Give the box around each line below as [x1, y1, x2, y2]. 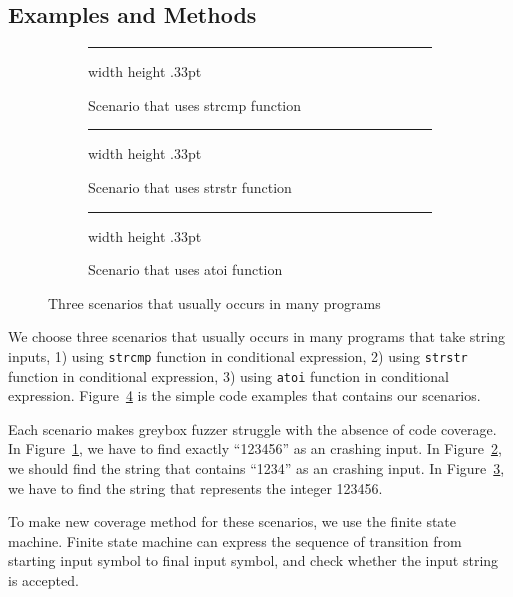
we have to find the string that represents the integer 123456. [8, 477, 383, 498]
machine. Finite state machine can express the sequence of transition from [8, 530, 462, 551]
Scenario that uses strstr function [88, 176, 292, 197]
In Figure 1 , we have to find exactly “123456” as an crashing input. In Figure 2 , [8, 438, 502, 459]
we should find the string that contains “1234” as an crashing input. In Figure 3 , [8, 458, 505, 479]
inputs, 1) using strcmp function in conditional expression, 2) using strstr [8, 345, 468, 366]
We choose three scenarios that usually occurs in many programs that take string [8, 326, 505, 347]
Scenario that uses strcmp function [88, 94, 302, 115]
